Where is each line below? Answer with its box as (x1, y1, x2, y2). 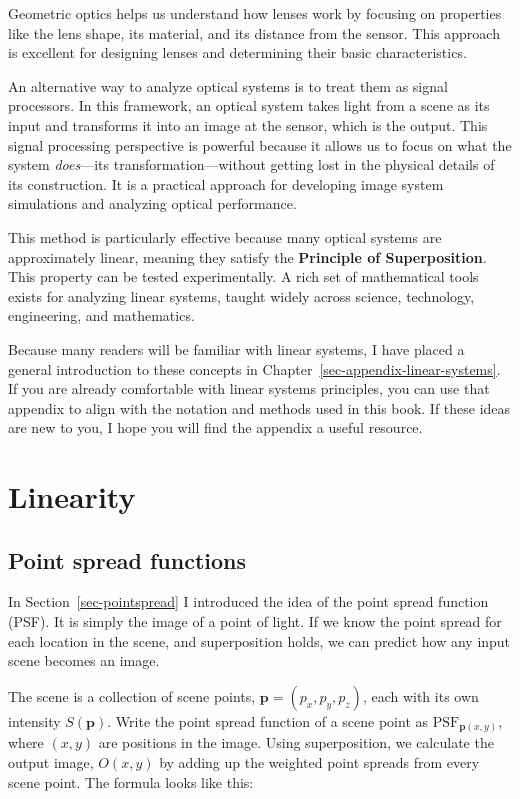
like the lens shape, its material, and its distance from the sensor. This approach (8, 22, 500, 43)
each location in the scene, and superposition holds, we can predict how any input (8, 630, 511, 651)
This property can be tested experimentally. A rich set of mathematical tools (8, 266, 479, 287)
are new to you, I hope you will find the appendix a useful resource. (8, 417, 423, 438)
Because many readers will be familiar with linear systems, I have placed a (8, 338, 465, 359)
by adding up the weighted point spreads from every (159, 751, 480, 772)
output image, (8, 751, 94, 772)
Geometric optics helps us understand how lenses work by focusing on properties (8, 3, 502, 23)
